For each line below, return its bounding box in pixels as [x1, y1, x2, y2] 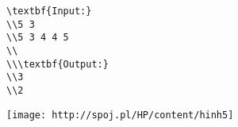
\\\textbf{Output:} [6, 58, 109, 70]
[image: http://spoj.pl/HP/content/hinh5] [6, 109, 234, 121]
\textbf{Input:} [6, 6, 92, 17]
